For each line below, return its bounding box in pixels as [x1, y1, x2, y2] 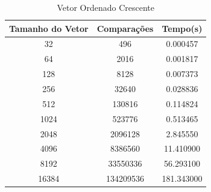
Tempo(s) [162, 22, 203, 34]
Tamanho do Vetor [9, 22, 89, 34]
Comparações [96, 22, 154, 34]
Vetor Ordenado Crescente [57, 1, 154, 13]
